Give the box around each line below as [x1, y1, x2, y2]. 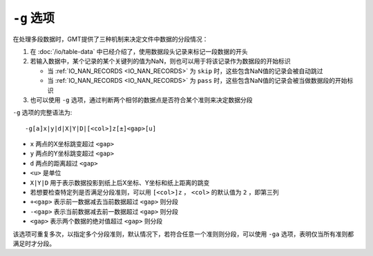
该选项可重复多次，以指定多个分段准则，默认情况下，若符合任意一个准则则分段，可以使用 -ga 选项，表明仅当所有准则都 [12, 230, 354, 238]
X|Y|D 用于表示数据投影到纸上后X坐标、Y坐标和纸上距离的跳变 [30, 178, 210, 186]
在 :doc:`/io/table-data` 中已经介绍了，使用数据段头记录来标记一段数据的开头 [30, 47, 248, 55]
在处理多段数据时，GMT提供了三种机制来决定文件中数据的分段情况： [12, 35, 209, 43]
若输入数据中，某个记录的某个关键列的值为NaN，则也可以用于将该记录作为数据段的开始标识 [30, 57, 291, 66]
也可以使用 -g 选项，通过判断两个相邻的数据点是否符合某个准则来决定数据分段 [30, 95, 253, 104]
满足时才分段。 [12, 239, 55, 248]
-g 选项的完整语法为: [12, 108, 73, 117]
